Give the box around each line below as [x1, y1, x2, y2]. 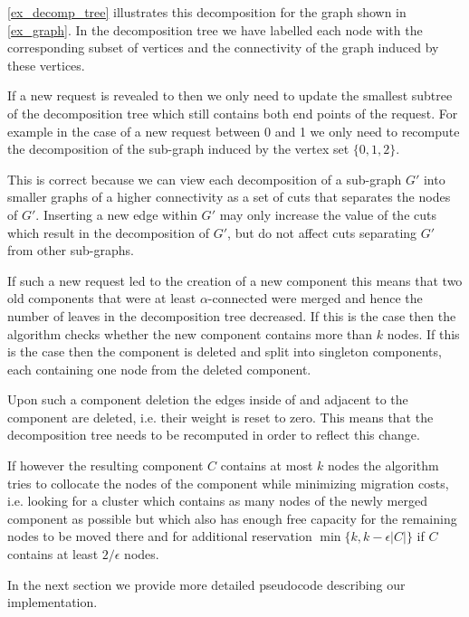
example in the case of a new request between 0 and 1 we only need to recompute [7, 121, 460, 140]
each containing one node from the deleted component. [7, 359, 311, 378]
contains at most [220, 456, 313, 475]
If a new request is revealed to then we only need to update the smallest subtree [7, 86, 453, 105]
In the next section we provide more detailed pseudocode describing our [7, 574, 406, 593]
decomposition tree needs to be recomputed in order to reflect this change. [7, 425, 420, 444]
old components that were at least [7, 289, 196, 308]
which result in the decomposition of [7, 223, 210, 242]
